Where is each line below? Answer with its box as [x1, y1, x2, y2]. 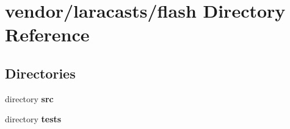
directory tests [5, 113, 62, 125]
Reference [5, 22, 90, 47]
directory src [5, 92, 54, 105]
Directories [5, 63, 76, 82]
